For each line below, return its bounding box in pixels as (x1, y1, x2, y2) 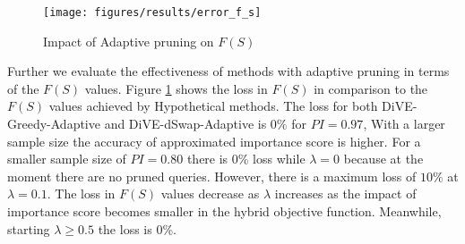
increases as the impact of (274, 184, 417, 203)
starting (7, 219, 50, 238)
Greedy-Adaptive (7, 114, 100, 133)
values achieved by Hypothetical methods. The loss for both (48, 97, 378, 115)
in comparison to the (314, 79, 428, 97)
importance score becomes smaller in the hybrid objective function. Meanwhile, (7, 202, 442, 220)
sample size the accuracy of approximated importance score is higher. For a (7, 131, 421, 150)
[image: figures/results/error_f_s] (43, 6, 262, 19)
